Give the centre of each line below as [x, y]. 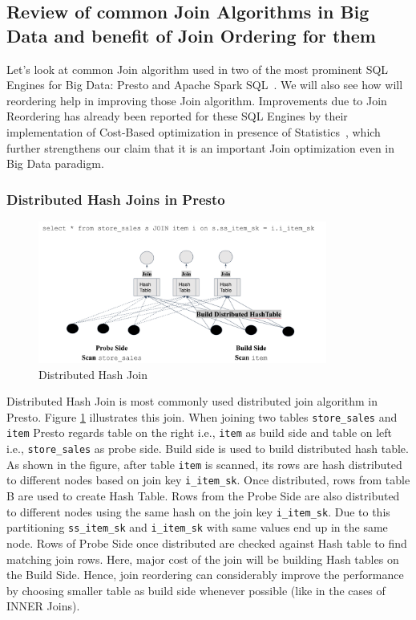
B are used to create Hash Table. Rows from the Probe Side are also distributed [203, 496]
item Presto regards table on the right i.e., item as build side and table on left [200, 432]
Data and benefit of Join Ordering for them [191, 35]
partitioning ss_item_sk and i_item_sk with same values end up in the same [197, 527]
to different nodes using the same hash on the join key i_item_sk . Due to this [198, 511]
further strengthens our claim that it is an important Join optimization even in [201, 147]
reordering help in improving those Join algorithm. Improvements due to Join [197, 100]
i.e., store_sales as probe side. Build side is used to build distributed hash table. [208, 449]
